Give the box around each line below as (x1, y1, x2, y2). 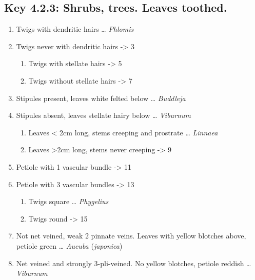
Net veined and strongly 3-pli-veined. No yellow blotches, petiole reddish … (16, 257, 251, 268)
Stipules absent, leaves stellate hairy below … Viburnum (16, 110, 191, 121)
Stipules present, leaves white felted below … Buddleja (16, 92, 186, 103)
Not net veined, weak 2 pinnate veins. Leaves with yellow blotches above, (16, 230, 246, 241)
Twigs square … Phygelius (28, 196, 109, 207)
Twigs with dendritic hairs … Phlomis (16, 24, 134, 34)
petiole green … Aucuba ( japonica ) (16, 240, 123, 251)
